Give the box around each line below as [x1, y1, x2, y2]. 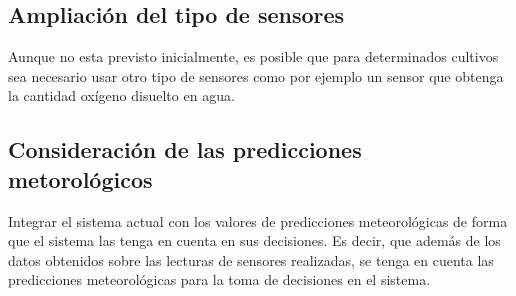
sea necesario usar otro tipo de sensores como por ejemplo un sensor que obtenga [8, 65, 504, 86]
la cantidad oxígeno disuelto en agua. [8, 85, 235, 106]
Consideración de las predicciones [8, 134, 362, 165]
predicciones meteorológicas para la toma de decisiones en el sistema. [8, 269, 431, 290]
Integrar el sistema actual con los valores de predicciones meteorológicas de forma [8, 210, 508, 231]
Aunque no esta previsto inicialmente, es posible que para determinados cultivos [8, 46, 499, 67]
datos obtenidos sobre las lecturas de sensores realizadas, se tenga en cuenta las [8, 249, 494, 270]
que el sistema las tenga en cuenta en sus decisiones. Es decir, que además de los [8, 230, 501, 251]
